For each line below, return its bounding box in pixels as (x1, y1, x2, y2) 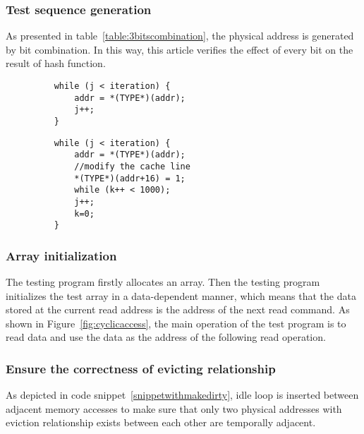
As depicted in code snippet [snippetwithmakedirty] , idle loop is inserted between (6, 387, 359, 402)
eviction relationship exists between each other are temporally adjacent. (6, 415, 316, 430)
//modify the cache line (74, 161, 190, 171)
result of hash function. (6, 56, 106, 71)
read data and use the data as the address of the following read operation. (6, 330, 326, 344)
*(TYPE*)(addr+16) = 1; (74, 173, 186, 183)
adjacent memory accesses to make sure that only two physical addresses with (6, 401, 342, 416)
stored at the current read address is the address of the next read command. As (6, 302, 350, 317)
